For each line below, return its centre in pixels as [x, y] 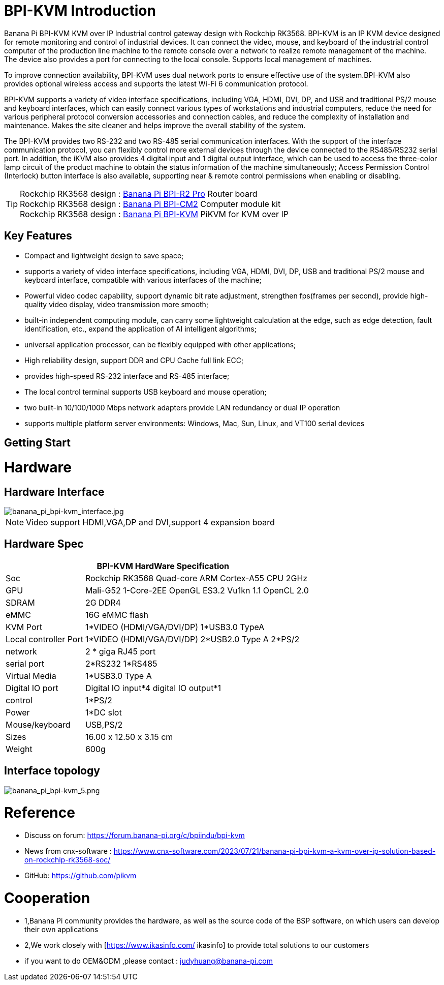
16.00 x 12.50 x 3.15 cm [129, 737]
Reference [40, 813]
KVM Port [24, 627]
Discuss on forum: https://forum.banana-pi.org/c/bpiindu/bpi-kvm [135, 835]
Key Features [38, 236]
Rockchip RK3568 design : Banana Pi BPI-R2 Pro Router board [139, 193]
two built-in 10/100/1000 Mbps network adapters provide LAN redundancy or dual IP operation [182, 407]
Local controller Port [44, 639]
